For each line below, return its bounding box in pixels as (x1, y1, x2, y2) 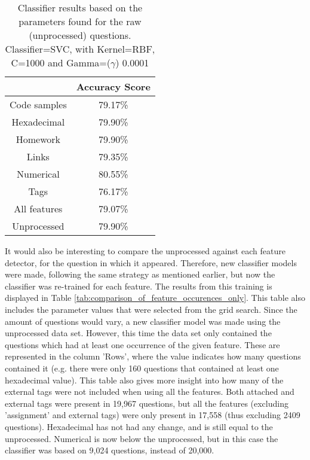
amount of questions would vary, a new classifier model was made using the (5, 315, 281, 327)
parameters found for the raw (19, 14, 142, 28)
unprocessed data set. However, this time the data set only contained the (5, 327, 272, 339)
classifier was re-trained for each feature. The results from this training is (5, 279, 272, 292)
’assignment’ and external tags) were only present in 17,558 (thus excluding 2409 (5, 409, 300, 421)
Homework (16, 132, 60, 146)
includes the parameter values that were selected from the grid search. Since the (5, 303, 297, 315)
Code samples (10, 98, 67, 111)
